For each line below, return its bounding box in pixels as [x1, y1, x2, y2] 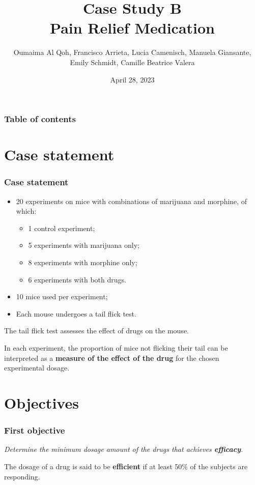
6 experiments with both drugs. [28, 274, 126, 284]
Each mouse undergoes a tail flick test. [16, 308, 136, 319]
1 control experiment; [28, 222, 95, 233]
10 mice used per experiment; [16, 291, 108, 302]
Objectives [4, 392, 79, 413]
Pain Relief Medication [50, 17, 215, 38]
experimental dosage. [4, 362, 70, 373]
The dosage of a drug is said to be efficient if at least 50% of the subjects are [4, 461, 248, 471]
